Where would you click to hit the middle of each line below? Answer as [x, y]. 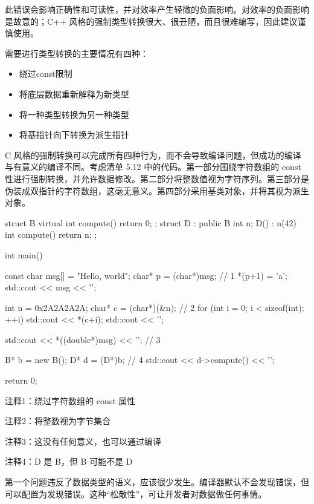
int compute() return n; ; [51, 234]
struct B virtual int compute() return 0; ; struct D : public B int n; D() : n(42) [151, 222]
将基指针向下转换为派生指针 [74, 135]
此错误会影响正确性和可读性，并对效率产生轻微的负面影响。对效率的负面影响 [157, 9]
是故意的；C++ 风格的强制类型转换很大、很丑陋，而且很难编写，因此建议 [151, 21]
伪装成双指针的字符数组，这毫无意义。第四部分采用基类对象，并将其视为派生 [157, 190]
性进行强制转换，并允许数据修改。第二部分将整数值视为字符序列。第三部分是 [157, 178]
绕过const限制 [46, 74]
